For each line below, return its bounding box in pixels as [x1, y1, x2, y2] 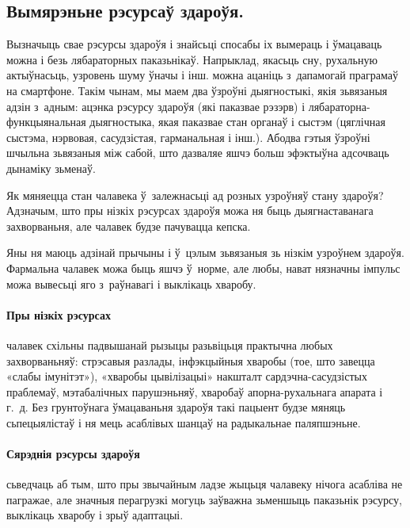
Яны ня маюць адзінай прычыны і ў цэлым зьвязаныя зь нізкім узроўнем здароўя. [6, 244, 404, 261]
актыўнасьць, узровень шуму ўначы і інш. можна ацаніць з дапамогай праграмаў [6, 67, 398, 83]
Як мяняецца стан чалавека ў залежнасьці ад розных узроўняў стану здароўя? [6, 186, 384, 203]
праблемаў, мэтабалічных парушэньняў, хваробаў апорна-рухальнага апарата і [6, 383, 383, 400]
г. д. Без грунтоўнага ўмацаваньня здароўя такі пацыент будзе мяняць [6, 399, 346, 415]
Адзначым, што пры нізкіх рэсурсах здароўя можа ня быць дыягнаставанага [6, 202, 374, 219]
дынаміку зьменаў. [6, 159, 96, 176]
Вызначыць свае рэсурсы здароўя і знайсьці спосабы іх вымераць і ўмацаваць [6, 36, 382, 52]
